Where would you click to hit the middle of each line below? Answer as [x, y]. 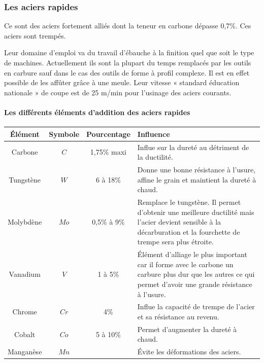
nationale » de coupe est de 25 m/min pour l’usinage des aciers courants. [118, 92]
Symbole [64, 134]
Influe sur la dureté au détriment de [193, 147]
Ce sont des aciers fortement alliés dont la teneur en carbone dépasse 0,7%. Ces [128, 26]
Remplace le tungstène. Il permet [189, 202]
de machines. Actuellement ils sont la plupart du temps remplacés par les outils [128, 62]
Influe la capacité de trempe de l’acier [196, 306]
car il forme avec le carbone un [185, 264]
